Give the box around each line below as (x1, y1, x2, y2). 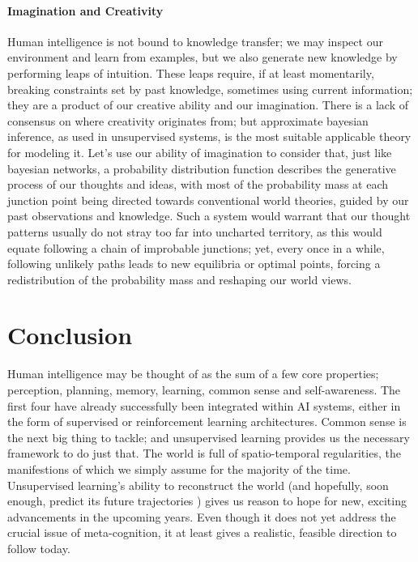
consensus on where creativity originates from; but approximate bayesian (7, 112, 369, 129)
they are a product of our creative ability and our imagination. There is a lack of (7, 96, 408, 113)
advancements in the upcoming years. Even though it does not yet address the (7, 508, 396, 525)
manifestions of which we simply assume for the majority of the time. (7, 460, 351, 477)
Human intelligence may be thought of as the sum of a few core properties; (7, 365, 379, 382)
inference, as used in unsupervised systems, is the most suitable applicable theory (7, 128, 412, 145)
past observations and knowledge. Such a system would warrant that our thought (7, 207, 411, 224)
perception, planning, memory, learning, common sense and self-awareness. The (7, 381, 401, 398)
